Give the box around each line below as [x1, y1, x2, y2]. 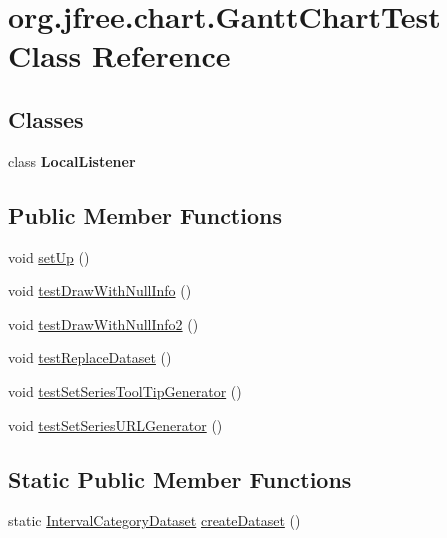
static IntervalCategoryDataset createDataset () [8, 510, 301, 531]
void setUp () [8, 246, 90, 267]
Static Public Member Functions [8, 463, 352, 494]
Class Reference [8, 35, 231, 76]
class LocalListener [8, 150, 136, 171]
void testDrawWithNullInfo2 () [8, 313, 199, 334]
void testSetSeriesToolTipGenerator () [8, 380, 242, 401]
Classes [8, 103, 84, 134]
